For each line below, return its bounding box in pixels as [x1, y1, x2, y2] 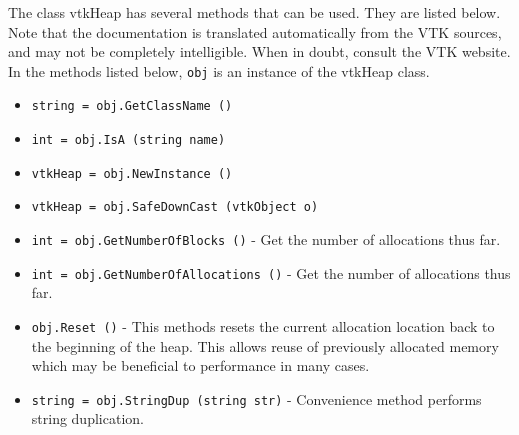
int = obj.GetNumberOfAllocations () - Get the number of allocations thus [31, 262, 511, 283]
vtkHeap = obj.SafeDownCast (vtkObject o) [31, 200, 319, 215]
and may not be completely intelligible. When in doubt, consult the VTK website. [8, 41, 511, 62]
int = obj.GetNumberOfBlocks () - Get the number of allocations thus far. [31, 229, 501, 250]
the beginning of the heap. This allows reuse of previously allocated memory [31, 335, 499, 356]
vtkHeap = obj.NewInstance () [31, 166, 233, 181]
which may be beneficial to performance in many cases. [31, 355, 370, 376]
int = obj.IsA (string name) [31, 133, 226, 148]
